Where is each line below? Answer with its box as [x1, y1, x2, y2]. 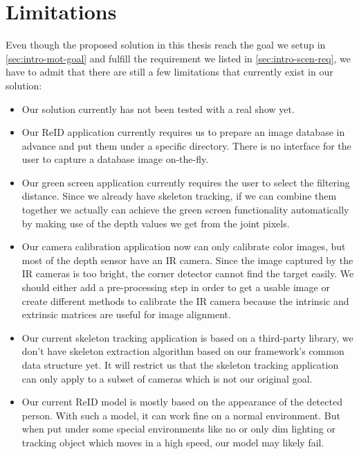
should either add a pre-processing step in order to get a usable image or [21, 280, 330, 295]
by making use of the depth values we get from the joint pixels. [21, 216, 290, 230]
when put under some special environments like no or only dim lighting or [21, 421, 335, 436]
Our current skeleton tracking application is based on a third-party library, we [21, 330, 353, 344]
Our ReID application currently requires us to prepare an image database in [21, 125, 345, 139]
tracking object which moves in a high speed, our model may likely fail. [21, 435, 324, 449]
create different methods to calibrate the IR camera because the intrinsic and [21, 293, 349, 308]
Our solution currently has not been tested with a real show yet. [21, 101, 295, 116]
